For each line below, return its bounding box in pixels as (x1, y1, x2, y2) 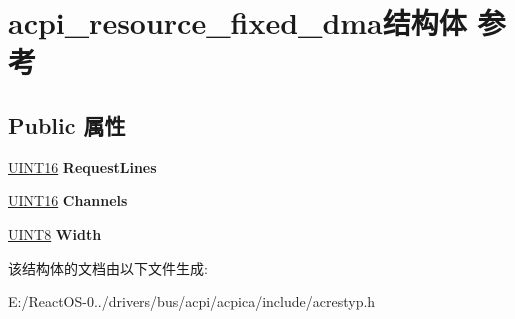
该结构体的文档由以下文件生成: (8, 257, 208, 278)
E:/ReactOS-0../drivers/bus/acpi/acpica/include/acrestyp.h (8, 291, 376, 312)
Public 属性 (8, 109, 126, 140)
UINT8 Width (8, 223, 102, 244)
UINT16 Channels (8, 190, 128, 211)
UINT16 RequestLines (8, 156, 157, 177)
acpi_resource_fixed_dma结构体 (8, 2, 467, 43)
